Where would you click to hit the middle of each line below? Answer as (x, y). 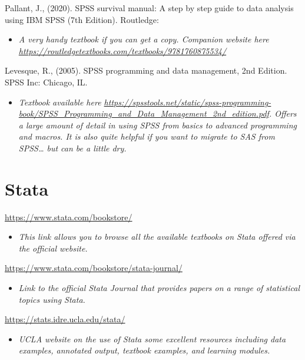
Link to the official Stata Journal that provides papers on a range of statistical (159, 288)
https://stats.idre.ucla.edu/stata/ (65, 319)
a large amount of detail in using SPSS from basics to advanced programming (158, 125)
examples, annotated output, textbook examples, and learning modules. (144, 350)
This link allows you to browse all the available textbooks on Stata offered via (157, 237)
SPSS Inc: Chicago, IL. (46, 82)
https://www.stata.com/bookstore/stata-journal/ (94, 268)
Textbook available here (60, 102)
